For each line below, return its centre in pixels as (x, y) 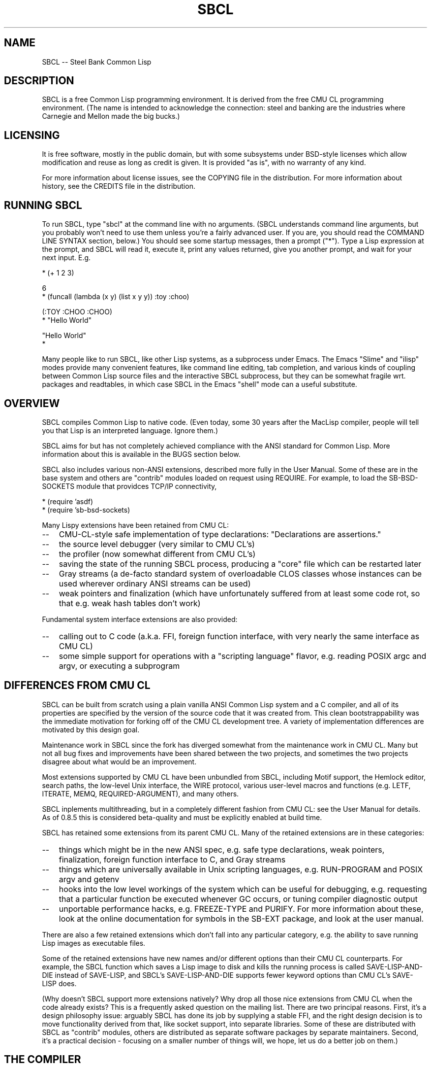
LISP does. (59, 983)
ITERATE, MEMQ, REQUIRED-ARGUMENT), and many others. (140, 793)
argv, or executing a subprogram (119, 666)
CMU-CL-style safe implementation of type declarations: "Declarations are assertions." (220, 534)
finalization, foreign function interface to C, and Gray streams (172, 859)
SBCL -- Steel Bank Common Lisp (97, 62)
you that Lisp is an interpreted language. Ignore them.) (130, 430)
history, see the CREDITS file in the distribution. (119, 186)
